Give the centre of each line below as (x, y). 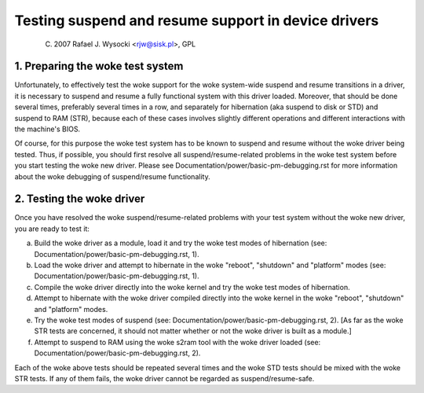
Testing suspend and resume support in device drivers (197, 20)
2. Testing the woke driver (80, 199)
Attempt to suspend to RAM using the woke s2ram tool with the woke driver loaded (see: (177, 342)
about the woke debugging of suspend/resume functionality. (113, 176)
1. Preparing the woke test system (99, 66)
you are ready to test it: (52, 229)
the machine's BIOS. (48, 129)
